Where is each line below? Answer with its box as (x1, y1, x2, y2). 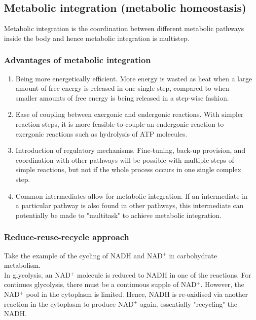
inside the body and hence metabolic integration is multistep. (4, 33, 189, 43)
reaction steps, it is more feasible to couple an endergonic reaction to (15, 118, 224, 129)
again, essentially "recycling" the (140, 298, 237, 309)
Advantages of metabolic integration (4, 54, 151, 66)
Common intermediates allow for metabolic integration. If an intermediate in (15, 190, 248, 201)
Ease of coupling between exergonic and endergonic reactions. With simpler (15, 109, 244, 119)
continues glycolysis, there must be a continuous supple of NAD (4, 279, 197, 289)
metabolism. (4, 260, 41, 270)
